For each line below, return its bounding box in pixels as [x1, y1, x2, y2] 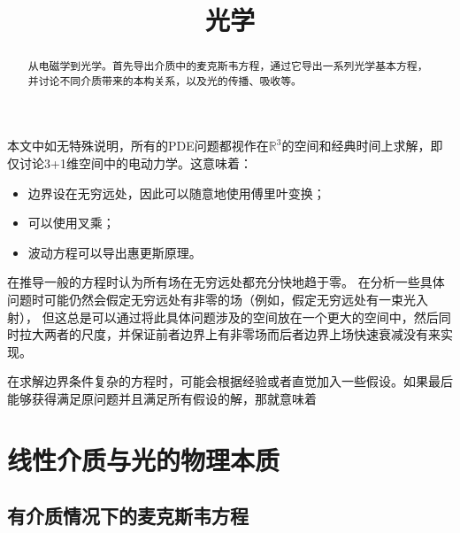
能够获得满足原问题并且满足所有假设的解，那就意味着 [7, 390, 317, 408]
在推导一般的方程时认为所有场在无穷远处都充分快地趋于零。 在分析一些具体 [7, 273, 445, 291]
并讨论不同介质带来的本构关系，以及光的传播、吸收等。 [27, 73, 302, 88]
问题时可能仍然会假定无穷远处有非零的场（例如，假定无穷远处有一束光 [7, 290, 416, 309]
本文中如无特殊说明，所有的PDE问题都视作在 [7, 136, 269, 155]
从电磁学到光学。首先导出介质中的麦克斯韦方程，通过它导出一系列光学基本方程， [27, 58, 428, 73]
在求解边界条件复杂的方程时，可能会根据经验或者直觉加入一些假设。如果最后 [7, 372, 453, 390]
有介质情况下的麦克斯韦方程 [7, 502, 249, 529]
